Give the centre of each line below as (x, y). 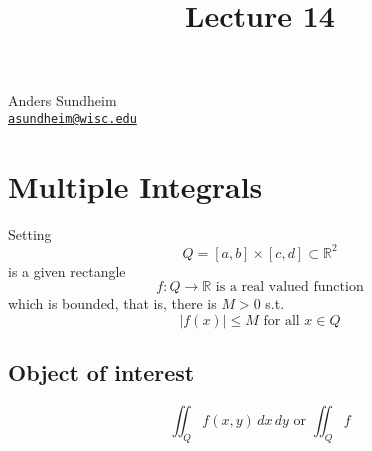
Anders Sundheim (62, 100)
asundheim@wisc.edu (72, 118)
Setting (30, 233)
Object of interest (101, 372)
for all (281, 321)
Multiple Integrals (135, 185)
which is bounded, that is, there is (112, 303)
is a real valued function (289, 287)
